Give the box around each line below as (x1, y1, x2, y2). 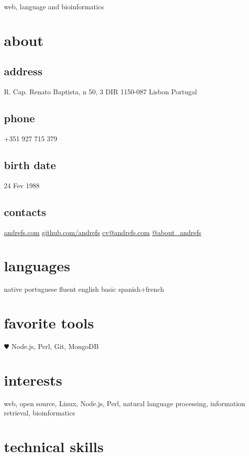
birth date (4, 157, 56, 172)
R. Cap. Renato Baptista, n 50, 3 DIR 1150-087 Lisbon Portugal (4, 87, 197, 97)
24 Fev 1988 (4, 180, 40, 190)
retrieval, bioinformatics (4, 408, 75, 418)
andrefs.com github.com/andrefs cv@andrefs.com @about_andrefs (4, 227, 202, 237)
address (4, 64, 42, 79)
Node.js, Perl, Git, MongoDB (11, 341, 99, 351)
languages (4, 256, 70, 276)
